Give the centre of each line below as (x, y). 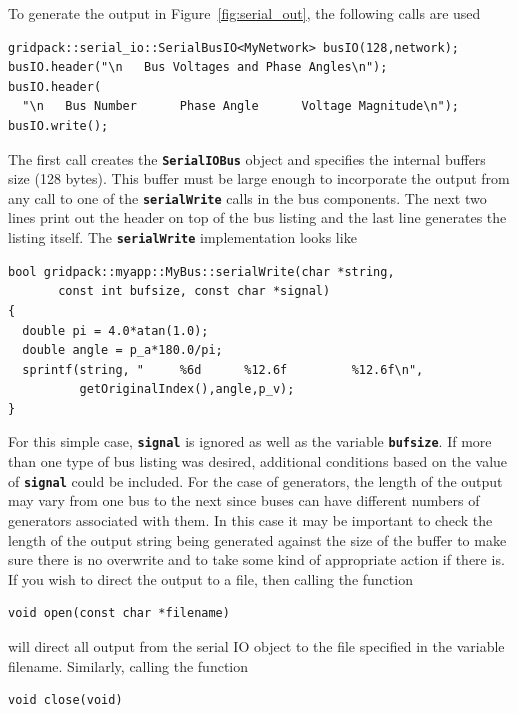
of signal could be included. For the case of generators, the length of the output (255, 480)
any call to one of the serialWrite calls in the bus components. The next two (247, 197)
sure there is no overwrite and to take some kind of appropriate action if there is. (256, 559)
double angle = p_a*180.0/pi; (122, 350)
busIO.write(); (58, 125)
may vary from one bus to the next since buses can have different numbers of (244, 500)
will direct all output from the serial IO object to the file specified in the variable (256, 645)
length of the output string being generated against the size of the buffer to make (257, 539)
